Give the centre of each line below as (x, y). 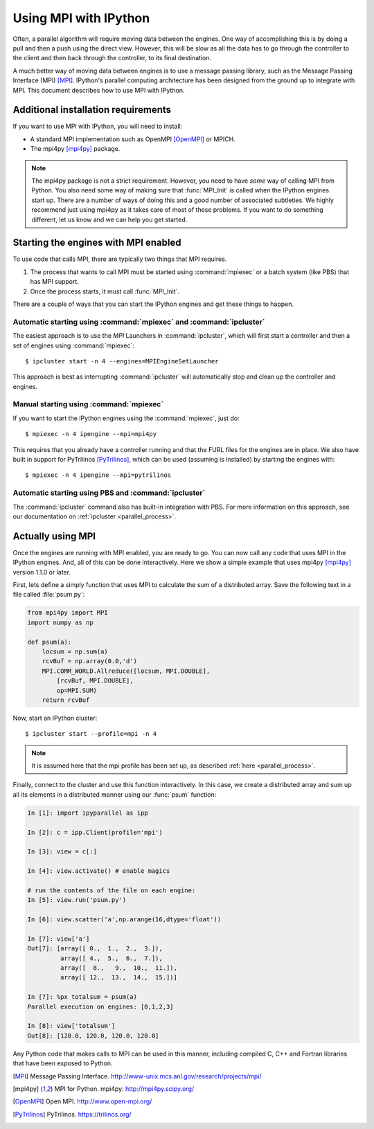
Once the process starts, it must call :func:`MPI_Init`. (105, 291)
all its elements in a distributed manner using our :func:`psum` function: (115, 794)
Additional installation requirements (92, 110)
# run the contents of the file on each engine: (112, 890)
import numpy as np (60, 622)
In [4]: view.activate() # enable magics (99, 871)
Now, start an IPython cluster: (55, 718)
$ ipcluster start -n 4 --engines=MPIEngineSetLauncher (122, 361)
